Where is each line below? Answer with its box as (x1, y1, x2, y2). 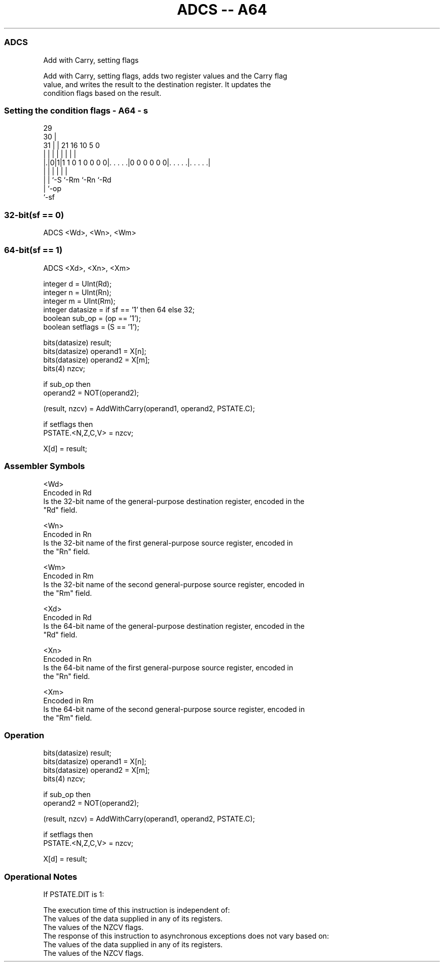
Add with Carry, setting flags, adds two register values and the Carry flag (43, 71, 287, 80)
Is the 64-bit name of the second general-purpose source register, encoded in (43, 704, 305, 713)
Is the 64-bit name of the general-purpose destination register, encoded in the (43, 621, 305, 630)
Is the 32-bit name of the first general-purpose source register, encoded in (43, 538, 293, 547)
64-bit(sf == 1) (4, 245, 63, 256)
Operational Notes (4, 871, 78, 882)
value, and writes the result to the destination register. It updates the (43, 80, 271, 89)
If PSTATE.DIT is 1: (43, 890, 104, 899)
